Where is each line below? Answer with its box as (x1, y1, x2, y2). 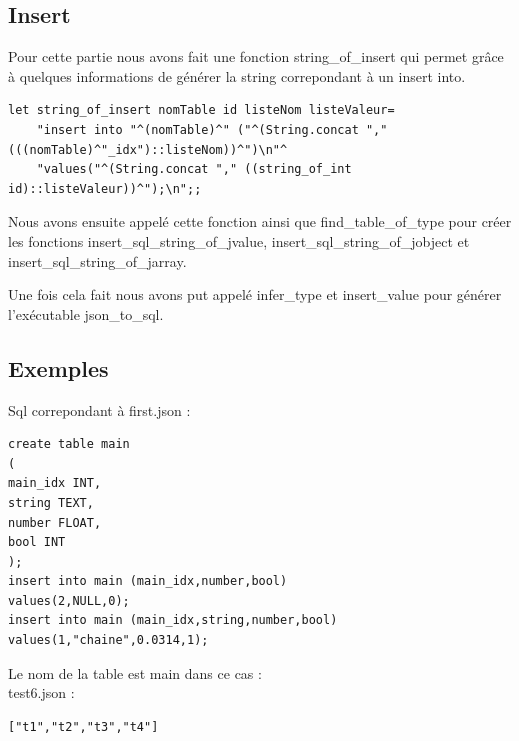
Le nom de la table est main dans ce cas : (8, 662, 262, 683)
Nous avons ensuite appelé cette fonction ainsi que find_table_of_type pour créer (8, 211, 512, 232)
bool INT (8, 535, 66, 550)
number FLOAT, (8, 515, 102, 530)
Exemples (8, 352, 109, 383)
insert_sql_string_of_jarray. (8, 250, 187, 271)
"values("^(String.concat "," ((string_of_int (36, 162, 352, 177)
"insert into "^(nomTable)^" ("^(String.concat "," (36, 122, 388, 137)
